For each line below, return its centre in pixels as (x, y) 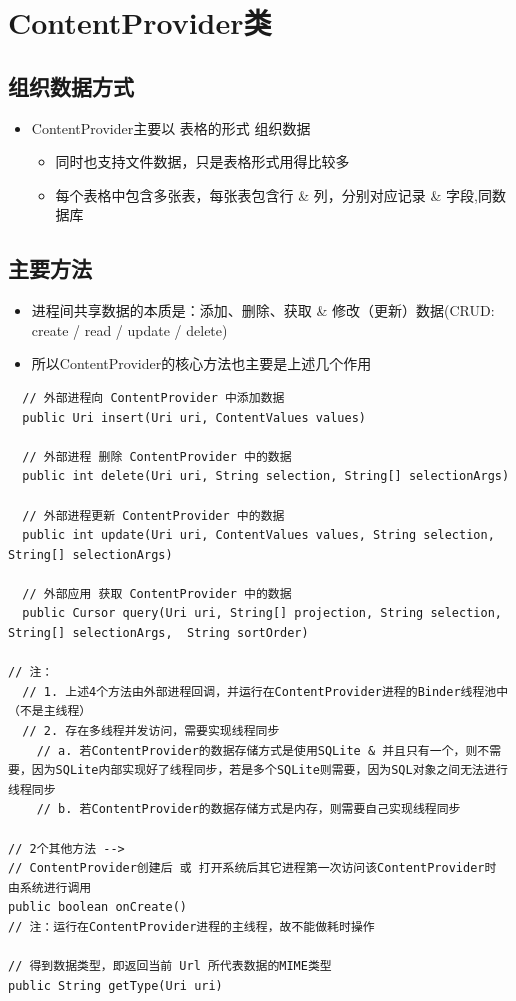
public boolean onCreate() (97, 907)
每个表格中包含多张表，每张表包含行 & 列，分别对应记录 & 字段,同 (273, 194)
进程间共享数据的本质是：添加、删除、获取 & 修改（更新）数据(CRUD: (263, 310)
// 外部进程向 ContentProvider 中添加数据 (153, 397)
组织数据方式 (71, 85)
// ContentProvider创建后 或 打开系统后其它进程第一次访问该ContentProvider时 (252, 868)
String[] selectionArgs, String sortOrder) (158, 633)
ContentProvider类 (140, 22)
